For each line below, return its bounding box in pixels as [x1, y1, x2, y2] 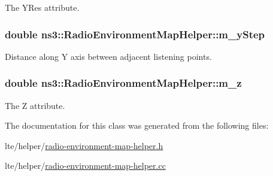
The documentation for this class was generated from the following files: [5, 119, 269, 132]
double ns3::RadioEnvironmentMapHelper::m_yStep [5, 26, 265, 41]
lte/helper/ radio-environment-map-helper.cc [5, 159, 166, 172]
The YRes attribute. [5, 1, 80, 13]
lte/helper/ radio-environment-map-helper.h [5, 139, 163, 151]
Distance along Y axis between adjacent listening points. [5, 50, 212, 62]
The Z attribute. [5, 99, 65, 111]
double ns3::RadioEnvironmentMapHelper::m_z [5, 75, 242, 90]
